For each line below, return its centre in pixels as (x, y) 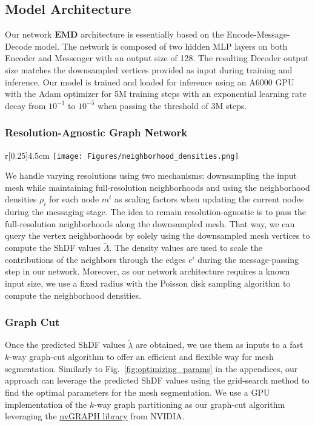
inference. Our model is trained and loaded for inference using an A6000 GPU (150, 82)
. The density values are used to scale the (186, 248)
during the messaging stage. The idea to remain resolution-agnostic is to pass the (155, 212)
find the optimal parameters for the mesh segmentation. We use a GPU (138, 392)
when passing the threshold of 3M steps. (172, 105)
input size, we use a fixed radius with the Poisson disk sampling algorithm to (148, 283)
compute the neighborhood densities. (73, 295)
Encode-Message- (258, 34)
